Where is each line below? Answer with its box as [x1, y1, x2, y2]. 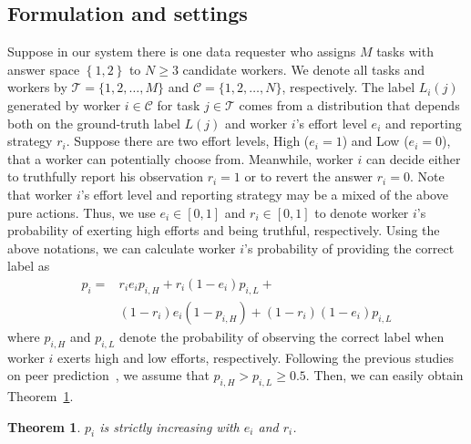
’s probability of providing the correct [244, 238, 455, 257]
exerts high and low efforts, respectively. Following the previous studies [57, 347, 454, 367]
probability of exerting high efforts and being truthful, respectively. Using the [7, 221, 440, 240]
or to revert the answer [244, 167, 374, 186]
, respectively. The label [282, 77, 415, 97]
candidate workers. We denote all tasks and [182, 59, 425, 78]
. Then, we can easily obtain [305, 366, 464, 385]
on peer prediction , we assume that [7, 366, 210, 385]
